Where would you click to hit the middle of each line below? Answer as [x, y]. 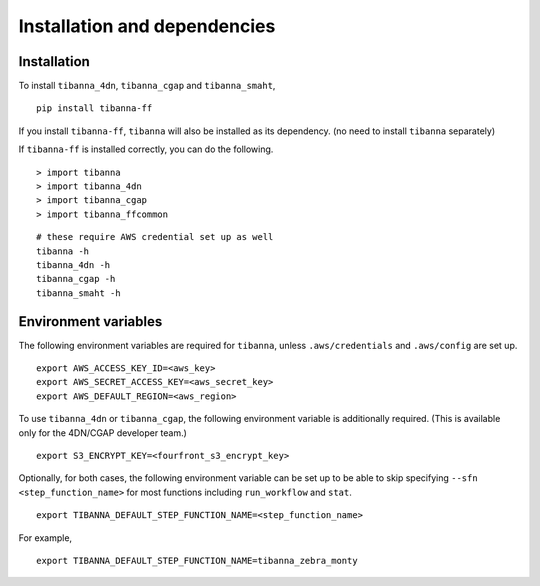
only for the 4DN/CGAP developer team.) [102, 432]
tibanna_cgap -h [76, 279]
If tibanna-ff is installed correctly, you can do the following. [146, 149]
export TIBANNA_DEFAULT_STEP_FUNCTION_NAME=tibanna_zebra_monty [197, 560]
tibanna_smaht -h [78, 293]
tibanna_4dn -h [73, 264]
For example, [45, 537]
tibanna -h [63, 251]
